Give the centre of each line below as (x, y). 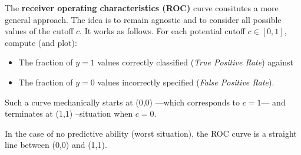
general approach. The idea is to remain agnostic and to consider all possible (143, 19)
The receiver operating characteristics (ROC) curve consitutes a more (142, 8)
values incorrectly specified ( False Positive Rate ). (186, 82)
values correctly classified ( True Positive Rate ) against (195, 62)
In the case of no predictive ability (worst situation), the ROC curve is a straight (151, 133)
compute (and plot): (41, 42)
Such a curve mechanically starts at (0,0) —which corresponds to (123, 102)
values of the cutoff (39, 31)
